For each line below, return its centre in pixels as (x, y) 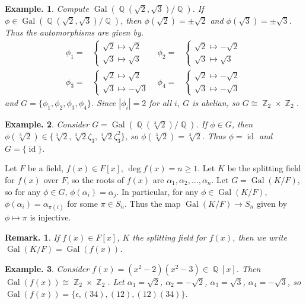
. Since (103, 102)
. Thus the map (152, 203)
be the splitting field (264, 168)
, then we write (260, 237)
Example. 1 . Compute (47, 8)
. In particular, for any (157, 191)
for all (160, 102)
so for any (23, 191)
